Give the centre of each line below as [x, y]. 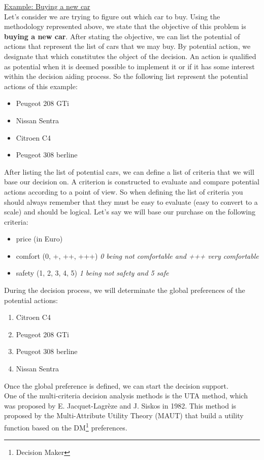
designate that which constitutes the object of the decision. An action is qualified [130, 56]
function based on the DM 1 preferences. [66, 427]
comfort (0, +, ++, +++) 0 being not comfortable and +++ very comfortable [137, 255]
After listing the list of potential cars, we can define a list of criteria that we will [129, 171]
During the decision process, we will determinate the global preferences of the [125, 290]
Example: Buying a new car [47, 6]
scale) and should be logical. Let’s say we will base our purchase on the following [130, 212]
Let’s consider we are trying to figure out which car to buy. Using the [112, 16]
